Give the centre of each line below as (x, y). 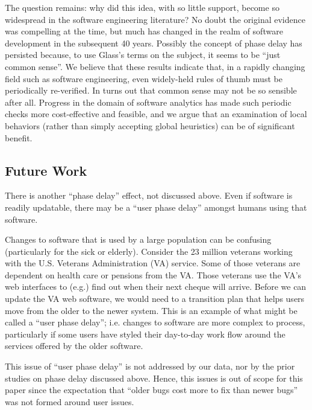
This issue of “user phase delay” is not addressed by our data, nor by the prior (150, 366)
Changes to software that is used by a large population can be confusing (138, 239)
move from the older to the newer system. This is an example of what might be (151, 310)
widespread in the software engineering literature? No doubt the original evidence (155, 19)
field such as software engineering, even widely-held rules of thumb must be (144, 78)
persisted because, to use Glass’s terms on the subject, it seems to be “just (143, 55)
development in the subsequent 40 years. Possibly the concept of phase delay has (154, 43)
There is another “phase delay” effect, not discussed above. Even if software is (149, 195)
